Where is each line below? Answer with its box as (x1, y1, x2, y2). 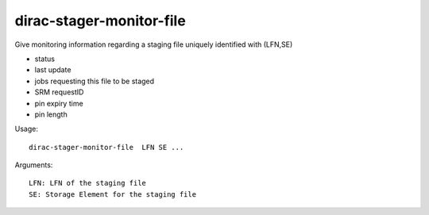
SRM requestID (34, 87, 84, 97)
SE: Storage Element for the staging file (29, 190, 197, 198)
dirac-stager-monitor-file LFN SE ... (29, 143, 184, 152)
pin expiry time (34, 98, 83, 108)
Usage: (14, 124, 39, 134)
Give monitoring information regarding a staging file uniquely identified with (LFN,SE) (14, 40, 293, 49)
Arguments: (14, 160, 53, 170)
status (34, 54, 56, 63)
